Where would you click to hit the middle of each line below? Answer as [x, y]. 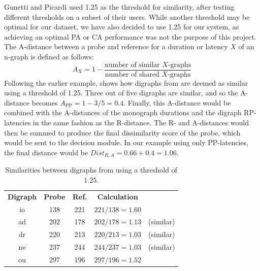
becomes [45, 102]
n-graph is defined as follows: [49, 56]
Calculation [118, 196]
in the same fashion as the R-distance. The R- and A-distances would [141, 122]
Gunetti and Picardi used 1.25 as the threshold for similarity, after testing [119, 7]
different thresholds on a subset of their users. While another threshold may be [127, 16]
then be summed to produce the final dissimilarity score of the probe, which [122, 132]
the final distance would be [46, 152]
